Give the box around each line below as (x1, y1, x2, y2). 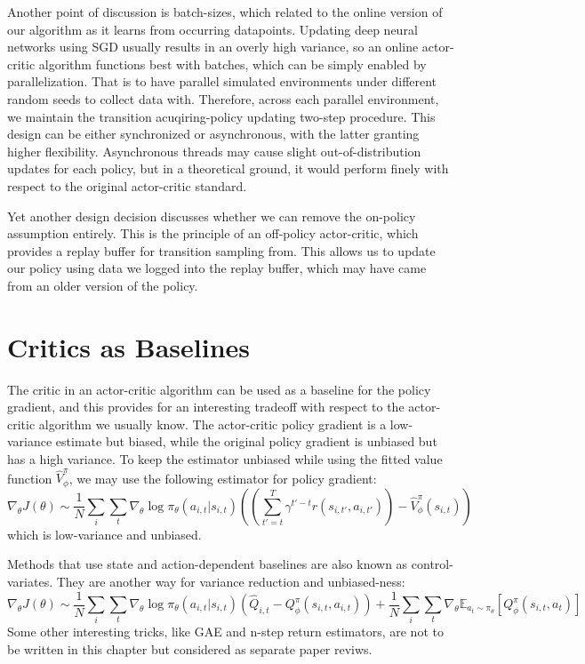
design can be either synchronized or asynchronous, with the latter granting (7, 124, 420, 143)
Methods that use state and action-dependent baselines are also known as (7, 555, 408, 573)
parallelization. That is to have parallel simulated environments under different (7, 72, 437, 91)
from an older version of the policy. (7, 276, 198, 294)
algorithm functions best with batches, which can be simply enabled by (38, 54, 427, 73)
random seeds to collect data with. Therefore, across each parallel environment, (7, 89, 439, 108)
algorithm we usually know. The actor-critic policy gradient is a (38, 414, 387, 433)
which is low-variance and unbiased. (7, 524, 202, 543)
